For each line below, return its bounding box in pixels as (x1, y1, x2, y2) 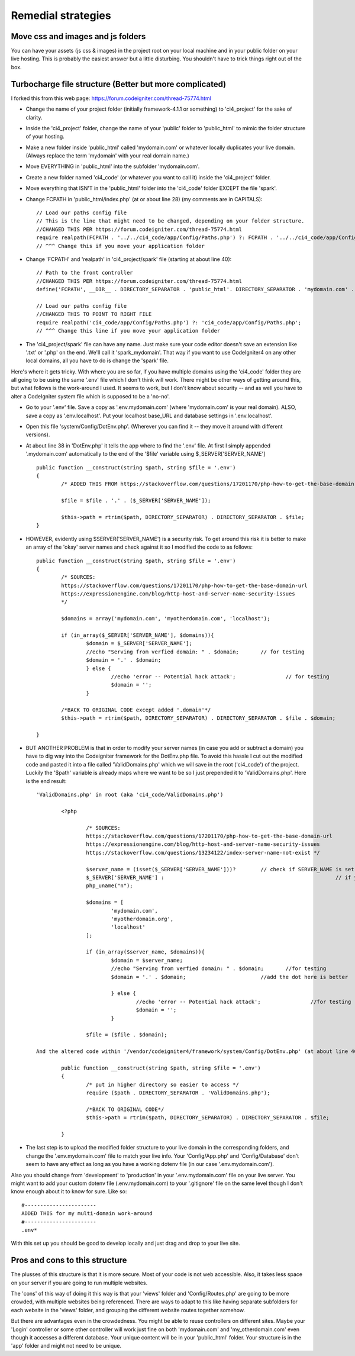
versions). (25, 431, 50, 438)
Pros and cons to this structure (11, 1255, 127, 1265)
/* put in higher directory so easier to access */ (86, 1081, 239, 1088)
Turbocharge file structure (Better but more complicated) (11, 79, 227, 89)
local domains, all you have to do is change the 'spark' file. (25, 357, 169, 364)
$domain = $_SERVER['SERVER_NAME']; (86, 640, 192, 647)
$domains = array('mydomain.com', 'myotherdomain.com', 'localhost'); (61, 616, 270, 622)
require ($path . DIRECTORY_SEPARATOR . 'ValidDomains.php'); (86, 1090, 270, 1096)
